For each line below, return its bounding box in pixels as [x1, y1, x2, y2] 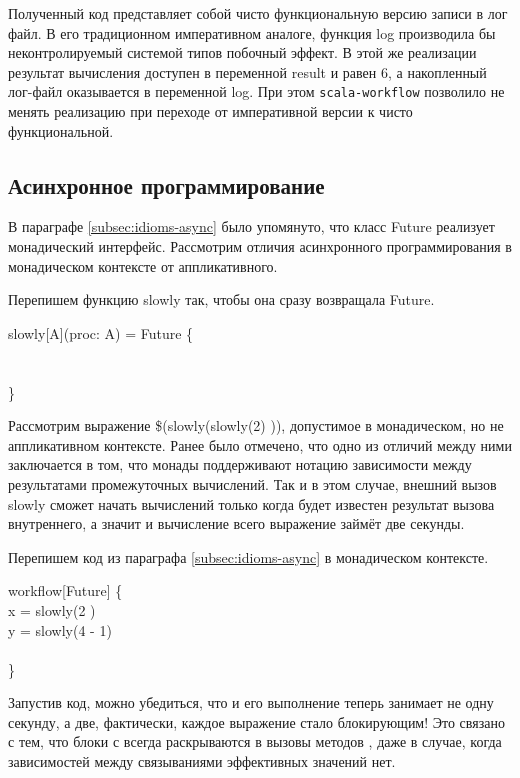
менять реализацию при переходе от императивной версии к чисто [8, 101, 413, 122]
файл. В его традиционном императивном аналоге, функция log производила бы [8, 22, 496, 43]
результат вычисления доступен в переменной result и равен [8, 61, 377, 82]
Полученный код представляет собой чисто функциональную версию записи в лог [8, 3, 508, 23]
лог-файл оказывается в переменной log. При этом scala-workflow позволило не [8, 81, 505, 102]
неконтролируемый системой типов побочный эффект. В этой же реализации [8, 42, 477, 63]
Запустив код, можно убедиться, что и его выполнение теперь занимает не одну [8, 692, 494, 713]
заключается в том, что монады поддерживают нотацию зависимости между [8, 454, 472, 475]
